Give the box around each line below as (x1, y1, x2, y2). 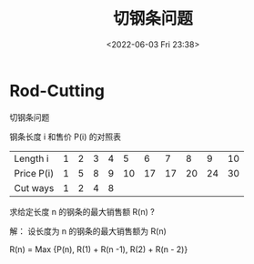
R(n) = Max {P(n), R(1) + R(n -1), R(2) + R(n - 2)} (9, 243, 188, 255)
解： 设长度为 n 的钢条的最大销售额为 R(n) (9, 225, 167, 237)
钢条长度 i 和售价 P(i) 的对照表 (9, 131, 121, 142)
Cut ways (14, 181, 55, 194)
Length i (14, 152, 49, 165)
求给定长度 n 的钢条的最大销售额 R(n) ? (9, 206, 155, 217)
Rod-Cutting (9, 80, 106, 101)
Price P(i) (14, 167, 55, 179)
